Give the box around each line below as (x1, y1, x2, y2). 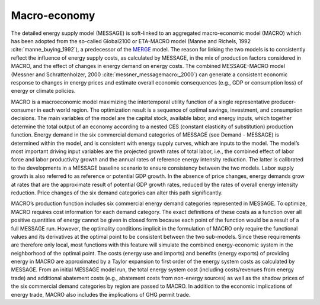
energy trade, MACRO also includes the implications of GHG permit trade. (11, 291, 191, 298)
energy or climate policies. (11, 87, 76, 95)
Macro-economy (11, 9, 95, 22)
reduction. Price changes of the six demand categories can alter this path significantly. (11, 189, 223, 196)
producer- (271, 98, 296, 105)
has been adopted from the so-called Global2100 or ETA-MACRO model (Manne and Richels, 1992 (11, 37, 251, 44)
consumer (11, 106, 36, 113)
